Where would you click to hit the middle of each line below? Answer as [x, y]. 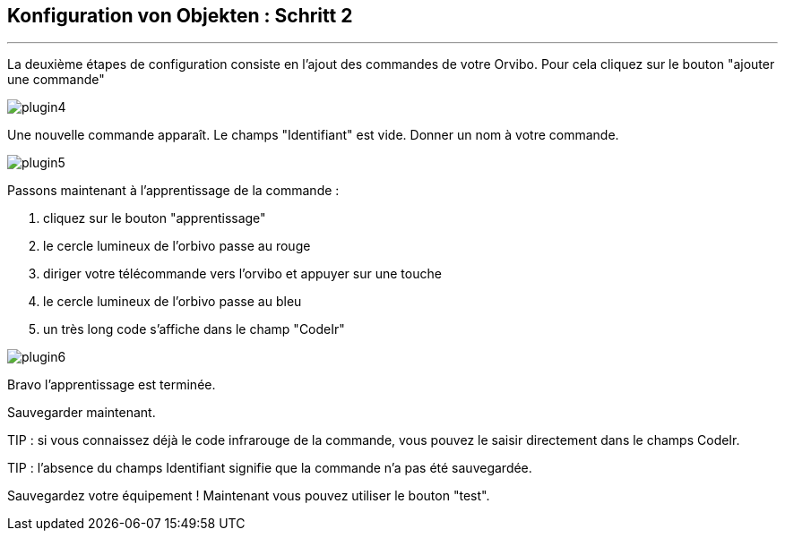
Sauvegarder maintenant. [82, 413]
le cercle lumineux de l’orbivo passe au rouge [177, 246]
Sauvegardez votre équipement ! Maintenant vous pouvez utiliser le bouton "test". [249, 496]
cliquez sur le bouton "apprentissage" [155, 218]
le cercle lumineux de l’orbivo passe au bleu [173, 302]
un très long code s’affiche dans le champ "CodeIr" [194, 329]
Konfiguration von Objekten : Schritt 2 [180, 16]
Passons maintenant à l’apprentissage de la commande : [173, 191]
